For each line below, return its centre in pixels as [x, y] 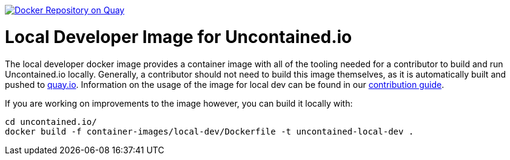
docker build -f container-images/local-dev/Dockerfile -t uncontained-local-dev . [210, 131]
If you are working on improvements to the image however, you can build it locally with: [179, 103]
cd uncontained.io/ [51, 122]
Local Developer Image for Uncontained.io [179, 37]
